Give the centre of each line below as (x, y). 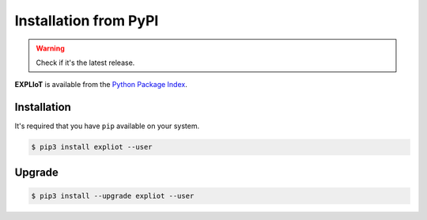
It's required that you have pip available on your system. (107, 126)
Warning (50, 48)
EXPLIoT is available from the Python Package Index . (101, 85)
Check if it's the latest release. (85, 63)
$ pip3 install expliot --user (92, 147)
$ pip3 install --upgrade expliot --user (113, 195)
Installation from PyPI (87, 21)
